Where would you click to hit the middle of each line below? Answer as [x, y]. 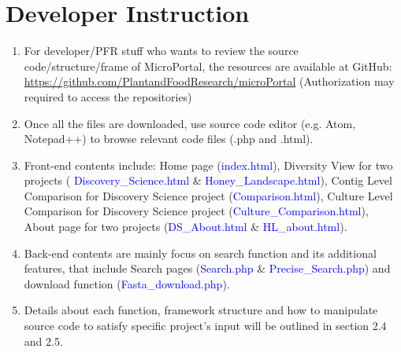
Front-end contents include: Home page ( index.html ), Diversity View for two [208, 165]
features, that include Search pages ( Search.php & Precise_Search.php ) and [207, 268]
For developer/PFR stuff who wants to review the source [161, 51]
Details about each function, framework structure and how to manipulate [201, 310]
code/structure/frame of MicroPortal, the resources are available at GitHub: [208, 66]
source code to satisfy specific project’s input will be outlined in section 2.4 [205, 326]
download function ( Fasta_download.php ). [127, 283]
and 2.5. [43, 341]
